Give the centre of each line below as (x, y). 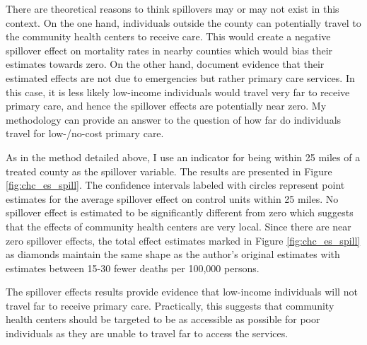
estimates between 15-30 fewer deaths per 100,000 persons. (133, 268)
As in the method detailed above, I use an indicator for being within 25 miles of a (183, 157)
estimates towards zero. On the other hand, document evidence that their (165, 64)
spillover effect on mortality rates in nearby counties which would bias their (169, 50)
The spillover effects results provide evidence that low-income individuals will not (182, 292)
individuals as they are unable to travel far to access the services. (147, 333)
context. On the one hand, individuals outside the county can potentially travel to (183, 22)
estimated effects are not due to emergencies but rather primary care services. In (180, 77)
